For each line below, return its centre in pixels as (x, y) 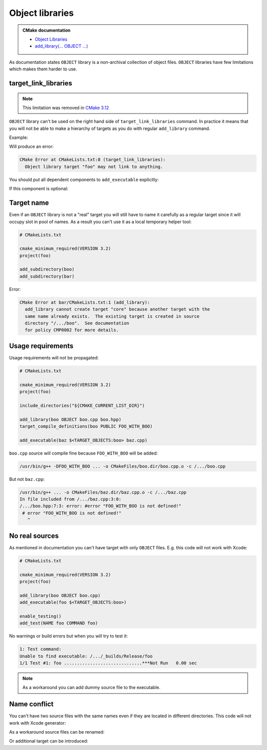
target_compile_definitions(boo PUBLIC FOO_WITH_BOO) (86, 426)
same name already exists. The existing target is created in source (112, 316)
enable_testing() (41, 616)
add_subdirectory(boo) (47, 269)
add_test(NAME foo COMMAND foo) (59, 623)
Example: (19, 138)
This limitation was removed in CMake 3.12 (66, 108)
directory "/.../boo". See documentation (77, 323)
